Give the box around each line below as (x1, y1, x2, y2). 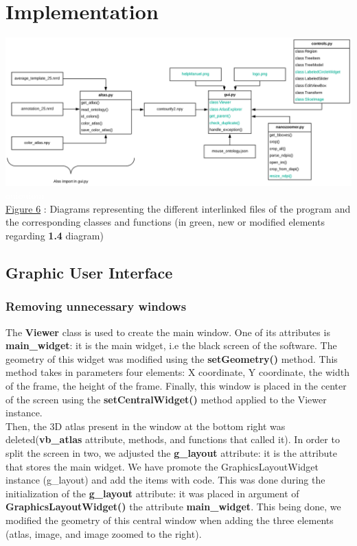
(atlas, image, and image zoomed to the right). (5, 526, 202, 541)
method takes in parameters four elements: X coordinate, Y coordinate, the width (5, 365, 349, 379)
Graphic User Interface (5, 262, 173, 283)
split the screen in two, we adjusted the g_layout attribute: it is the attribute (5, 446, 338, 460)
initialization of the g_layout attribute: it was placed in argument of (5, 486, 299, 500)
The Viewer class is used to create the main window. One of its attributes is (5, 324, 330, 339)
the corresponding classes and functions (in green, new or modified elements (5, 215, 325, 229)
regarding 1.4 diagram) (5, 228, 104, 243)
